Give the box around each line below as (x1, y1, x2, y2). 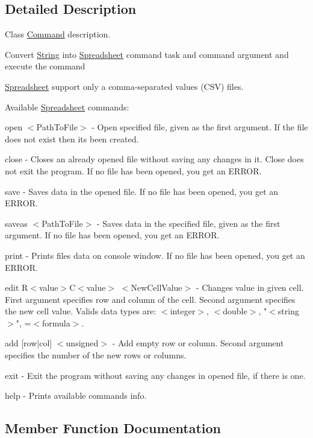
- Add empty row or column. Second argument (112, 337, 284, 349)
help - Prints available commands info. (5, 389, 147, 402)
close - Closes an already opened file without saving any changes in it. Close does (5, 153, 304, 165)
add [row (5, 337, 37, 349)
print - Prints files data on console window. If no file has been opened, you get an (5, 249, 305, 261)
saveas (5, 217, 28, 229)
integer (170, 305, 196, 317)
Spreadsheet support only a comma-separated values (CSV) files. (5, 80, 244, 92)
